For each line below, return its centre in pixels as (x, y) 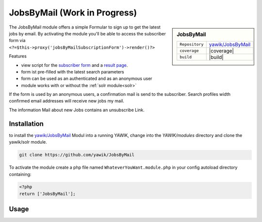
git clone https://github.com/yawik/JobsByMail (77, 155)
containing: (20, 174)
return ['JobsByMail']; (48, 194)
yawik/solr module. (28, 142)
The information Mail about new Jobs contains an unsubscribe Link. (77, 110)
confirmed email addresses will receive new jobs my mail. (67, 101)
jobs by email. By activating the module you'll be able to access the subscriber (87, 33)
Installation (26, 124)
